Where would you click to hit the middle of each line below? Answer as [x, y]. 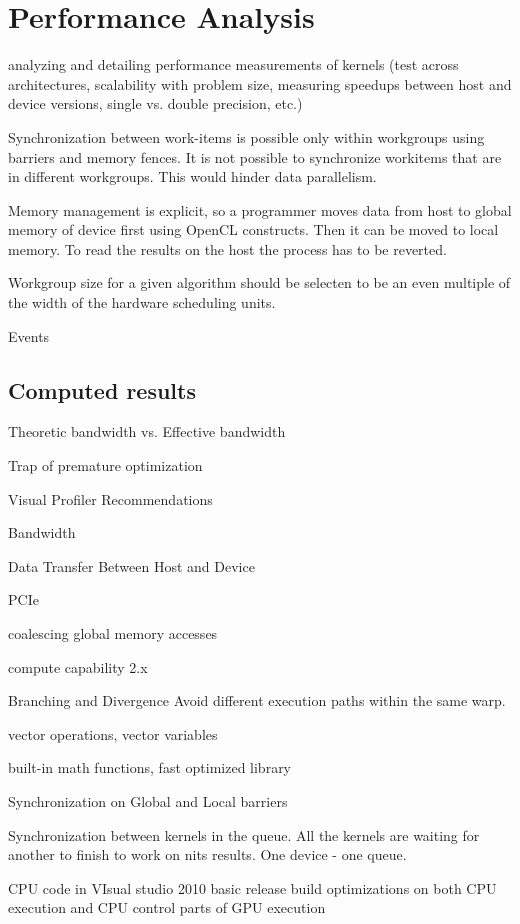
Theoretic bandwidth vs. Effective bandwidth [147, 431]
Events [29, 335]
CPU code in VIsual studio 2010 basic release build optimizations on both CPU [252, 887]
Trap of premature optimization [105, 465]
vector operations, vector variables [113, 733]
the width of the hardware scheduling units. [142, 302]
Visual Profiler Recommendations [110, 498]
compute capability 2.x [78, 666]
